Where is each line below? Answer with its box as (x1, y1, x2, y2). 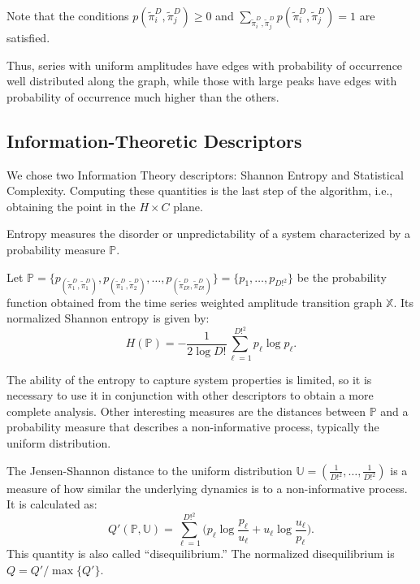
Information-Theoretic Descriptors (6, 128, 302, 153)
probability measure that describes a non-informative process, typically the (6, 418, 379, 435)
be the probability (297, 268, 387, 285)
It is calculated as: (6, 495, 97, 513)
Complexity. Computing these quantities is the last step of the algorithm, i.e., (6, 182, 393, 199)
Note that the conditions (6, 7, 129, 24)
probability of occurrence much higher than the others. (6, 88, 279, 105)
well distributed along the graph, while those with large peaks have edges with (6, 72, 397, 89)
